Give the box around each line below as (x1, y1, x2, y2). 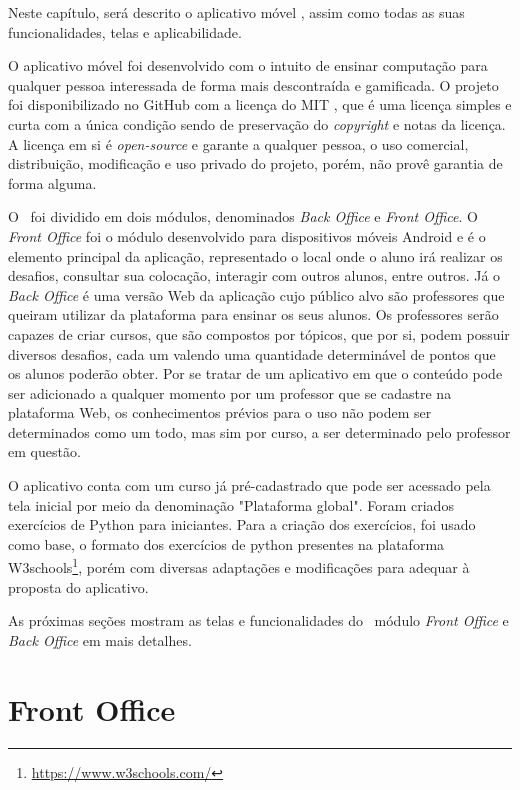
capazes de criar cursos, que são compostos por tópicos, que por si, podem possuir (8, 323, 510, 344)
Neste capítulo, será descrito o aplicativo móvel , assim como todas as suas (8, 2, 465, 22)
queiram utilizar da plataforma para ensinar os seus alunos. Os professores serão (8, 304, 499, 325)
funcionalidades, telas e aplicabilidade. (8, 21, 242, 42)
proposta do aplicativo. (8, 576, 149, 597)
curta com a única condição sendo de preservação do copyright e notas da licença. (8, 113, 506, 134)
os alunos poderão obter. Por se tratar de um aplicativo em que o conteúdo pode (8, 363, 503, 384)
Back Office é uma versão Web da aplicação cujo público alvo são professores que (8, 284, 505, 305)
